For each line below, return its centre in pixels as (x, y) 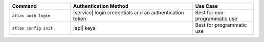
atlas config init (33, 28)
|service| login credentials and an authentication (129, 12)
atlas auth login (31, 15)
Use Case (206, 6)
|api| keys (84, 28)
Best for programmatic (221, 25)
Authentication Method (101, 6)
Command (24, 6)
